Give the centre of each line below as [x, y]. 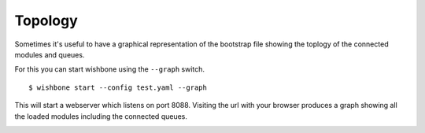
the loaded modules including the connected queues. [101, 116]
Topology [46, 20]
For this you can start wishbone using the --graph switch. [109, 69]
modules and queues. [50, 54]
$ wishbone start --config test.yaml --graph [118, 87]
